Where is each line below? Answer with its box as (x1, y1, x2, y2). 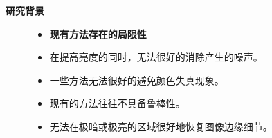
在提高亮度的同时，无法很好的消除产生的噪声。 (49, 50, 263, 64)
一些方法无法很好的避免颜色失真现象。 (49, 72, 224, 87)
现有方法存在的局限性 (49, 26, 147, 41)
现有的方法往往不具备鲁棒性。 (49, 96, 185, 110)
